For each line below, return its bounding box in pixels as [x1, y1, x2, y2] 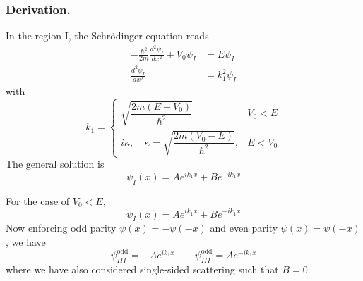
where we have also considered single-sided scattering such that [6, 261, 279, 276]
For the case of [6, 193, 70, 208]
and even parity [210, 220, 278, 235]
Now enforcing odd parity [6, 220, 117, 235]
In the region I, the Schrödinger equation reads [6, 28, 209, 43]
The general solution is [6, 156, 105, 171]
